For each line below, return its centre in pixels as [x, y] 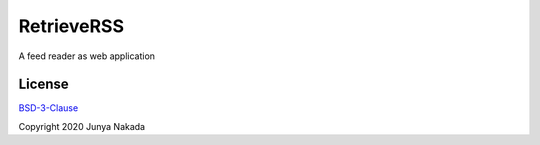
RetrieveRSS [71, 26]
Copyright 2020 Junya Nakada [81, 126]
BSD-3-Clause [48, 108]
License [43, 84]
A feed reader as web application [86, 56]
